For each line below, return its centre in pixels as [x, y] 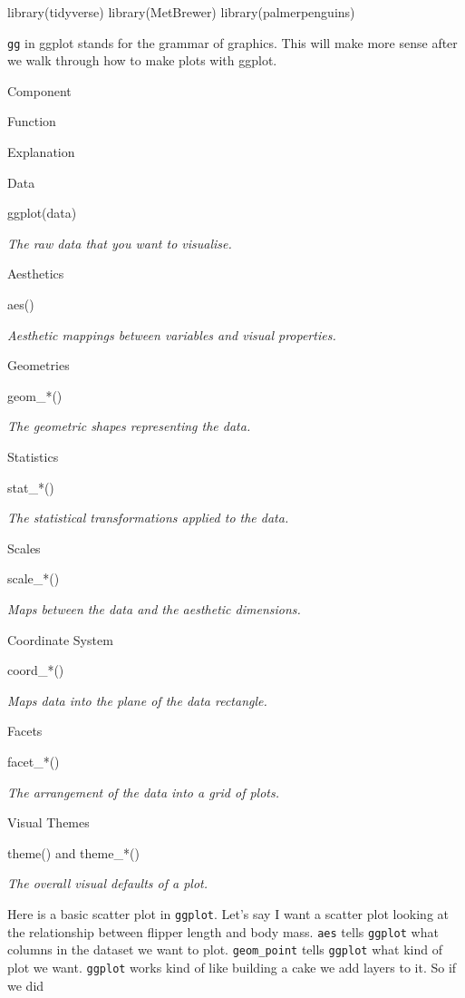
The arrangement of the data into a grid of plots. [144, 792]
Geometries [39, 365]
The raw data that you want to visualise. [120, 243]
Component [39, 90]
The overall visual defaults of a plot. [108, 883]
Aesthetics [36, 274]
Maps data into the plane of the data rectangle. [137, 700]
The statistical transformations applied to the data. [148, 518]
